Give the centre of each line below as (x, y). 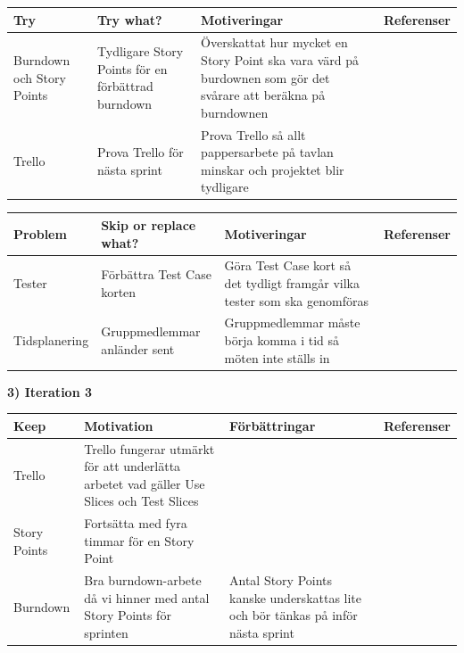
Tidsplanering (51, 340)
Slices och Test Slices (141, 501)
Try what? (130, 19)
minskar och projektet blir (273, 169)
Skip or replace (149, 224)
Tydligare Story (141, 51)
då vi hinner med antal (147, 597)
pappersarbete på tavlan (267, 152)
